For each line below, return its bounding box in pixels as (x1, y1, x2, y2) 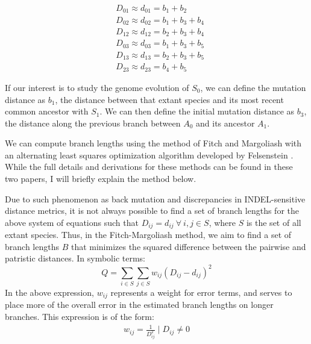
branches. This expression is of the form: (5, 310, 154, 322)
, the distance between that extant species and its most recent (55, 93, 284, 105)
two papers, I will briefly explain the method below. (5, 172, 196, 185)
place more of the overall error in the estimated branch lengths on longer (5, 298, 274, 311)
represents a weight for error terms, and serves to (110, 286, 292, 298)
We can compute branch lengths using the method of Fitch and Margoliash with (5, 137, 302, 149)
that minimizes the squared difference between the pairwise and (71, 240, 306, 252)
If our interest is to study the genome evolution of (5, 81, 189, 93)
